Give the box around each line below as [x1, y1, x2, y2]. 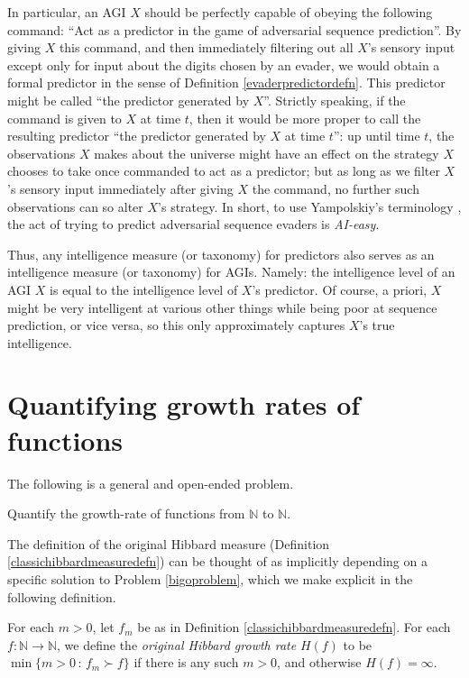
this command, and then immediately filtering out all [59, 38, 354, 57]
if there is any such [133, 653, 239, 672]
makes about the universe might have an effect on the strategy [94, 143, 439, 162]
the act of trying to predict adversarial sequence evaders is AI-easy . [7, 215, 380, 234]
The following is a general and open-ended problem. [7, 473, 294, 492]
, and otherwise [277, 653, 362, 672]
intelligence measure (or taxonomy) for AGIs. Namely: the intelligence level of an [7, 262, 455, 281]
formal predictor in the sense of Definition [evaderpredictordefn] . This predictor [7, 73, 446, 92]
